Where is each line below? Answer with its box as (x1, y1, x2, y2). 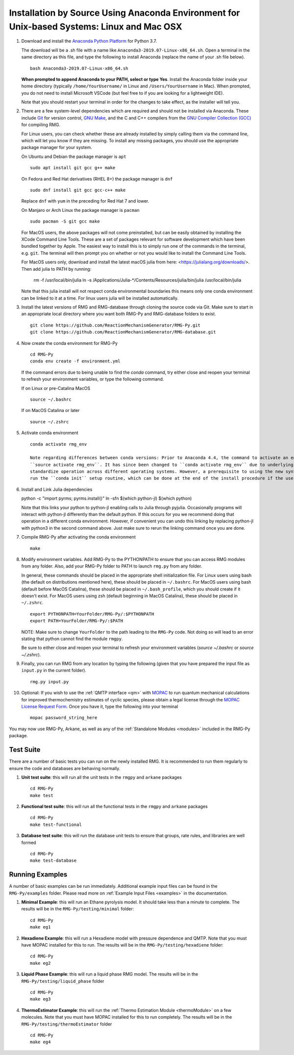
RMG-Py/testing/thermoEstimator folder (21, 1021, 112, 1027)
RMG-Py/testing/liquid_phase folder (21, 978, 105, 984)
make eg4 (30, 1039, 51, 1045)
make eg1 (30, 925, 51, 930)
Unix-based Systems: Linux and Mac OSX (9, 21, 182, 32)
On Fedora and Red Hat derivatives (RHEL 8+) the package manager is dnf (21, 176, 173, 181)
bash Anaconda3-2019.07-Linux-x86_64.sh (30, 65, 128, 71)
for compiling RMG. (21, 122, 61, 128)
